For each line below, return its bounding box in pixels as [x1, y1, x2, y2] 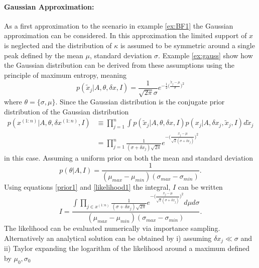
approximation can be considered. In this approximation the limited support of [4, 30, 247, 41]
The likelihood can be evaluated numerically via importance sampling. [4, 223, 220, 233]
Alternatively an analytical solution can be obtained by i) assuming [4, 232, 212, 243]
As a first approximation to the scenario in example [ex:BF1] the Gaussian [4, 20, 233, 31]
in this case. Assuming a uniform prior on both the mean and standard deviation [4, 152, 253, 163]
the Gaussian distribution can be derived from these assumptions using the [4, 60, 234, 70]
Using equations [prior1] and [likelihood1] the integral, [4, 182, 171, 192]
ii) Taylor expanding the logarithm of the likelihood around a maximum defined [4, 243, 250, 253]
